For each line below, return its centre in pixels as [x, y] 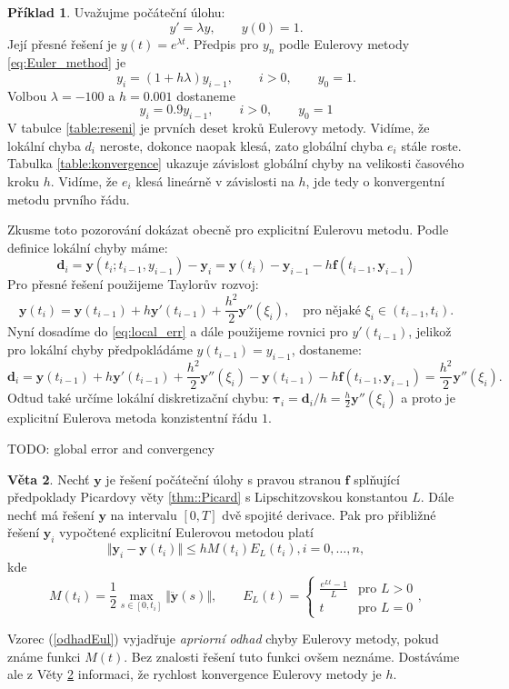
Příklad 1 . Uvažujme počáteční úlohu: [116, 12]
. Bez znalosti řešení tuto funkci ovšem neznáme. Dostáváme [292, 656]
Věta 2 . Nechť [49, 479]
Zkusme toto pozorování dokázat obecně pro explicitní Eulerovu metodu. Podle [228, 230]
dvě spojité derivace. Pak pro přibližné [329, 514]
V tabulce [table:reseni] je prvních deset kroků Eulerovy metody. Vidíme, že [219, 128]
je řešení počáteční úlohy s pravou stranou [223, 479]
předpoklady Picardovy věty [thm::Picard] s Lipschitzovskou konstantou [208, 497]
